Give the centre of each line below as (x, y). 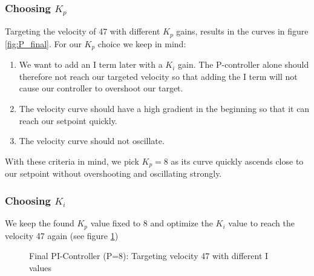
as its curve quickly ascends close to (237, 161)
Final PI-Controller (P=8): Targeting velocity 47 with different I (149, 256)
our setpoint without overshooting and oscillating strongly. (113, 173)
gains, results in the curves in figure (242, 31)
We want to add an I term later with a (91, 64)
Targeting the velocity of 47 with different (83, 31)
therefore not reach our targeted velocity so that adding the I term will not (158, 76)
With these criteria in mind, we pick (72, 161)
